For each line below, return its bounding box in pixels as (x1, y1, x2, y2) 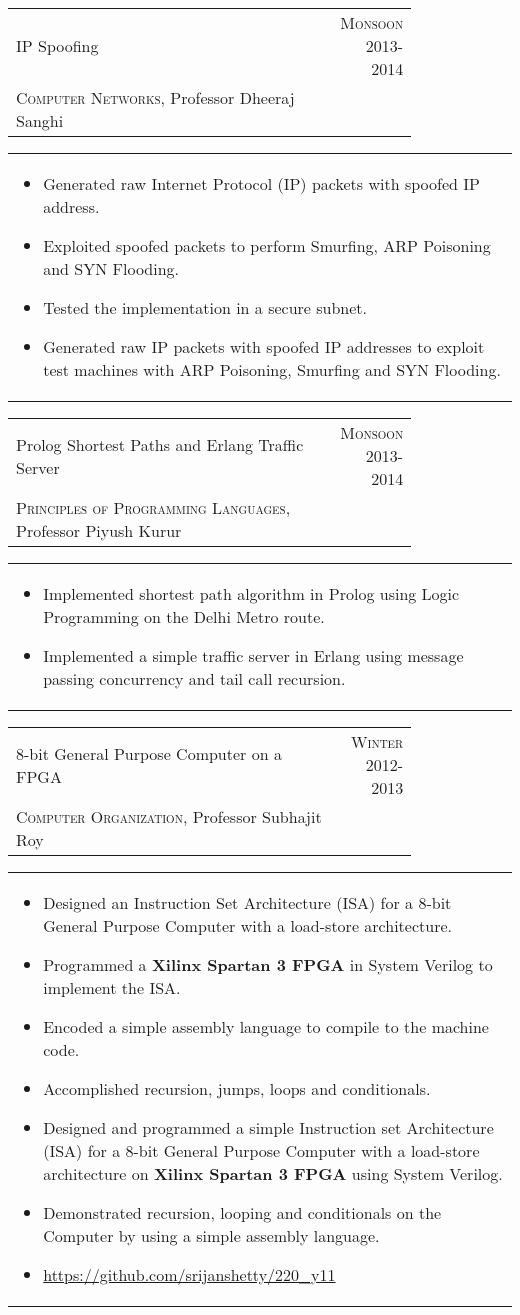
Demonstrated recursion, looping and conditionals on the (43, 1201, 442, 1224)
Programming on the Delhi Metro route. (43, 605, 325, 628)
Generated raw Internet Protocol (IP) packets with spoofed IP (43, 172, 480, 195)
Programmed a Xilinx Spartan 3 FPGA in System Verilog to (43, 953, 493, 976)
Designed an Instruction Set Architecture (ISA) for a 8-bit (43, 891, 452, 914)
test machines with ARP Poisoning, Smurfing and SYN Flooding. (43, 358, 501, 381)
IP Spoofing (16, 34, 99, 57)
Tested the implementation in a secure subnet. (43, 296, 368, 319)
